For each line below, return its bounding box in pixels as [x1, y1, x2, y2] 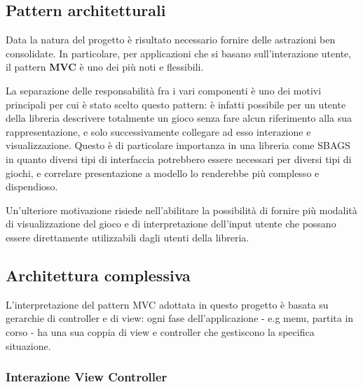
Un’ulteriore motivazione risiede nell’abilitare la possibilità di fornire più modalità [6, 202, 357, 217]
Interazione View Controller [6, 368, 167, 386]
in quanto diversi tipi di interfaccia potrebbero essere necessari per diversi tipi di [6, 151, 352, 166]
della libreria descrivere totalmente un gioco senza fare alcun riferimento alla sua [6, 111, 352, 125]
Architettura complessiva [6, 264, 191, 286]
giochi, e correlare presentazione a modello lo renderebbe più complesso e [6, 165, 320, 180]
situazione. [6, 338, 51, 353]
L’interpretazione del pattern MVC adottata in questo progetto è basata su [6, 297, 329, 311]
